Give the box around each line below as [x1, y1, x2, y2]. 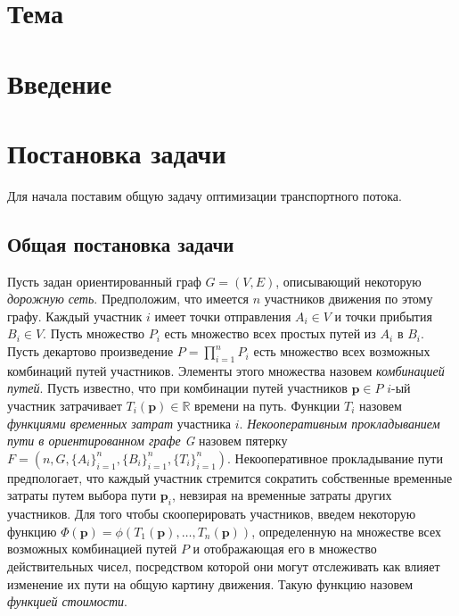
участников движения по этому [264, 289, 433, 308]
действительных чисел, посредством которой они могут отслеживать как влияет [7, 556, 440, 575]
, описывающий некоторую [275, 271, 422, 290]
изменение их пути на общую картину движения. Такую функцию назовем [7, 574, 414, 593]
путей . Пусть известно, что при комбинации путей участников [7, 379, 348, 397]
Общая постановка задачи [7, 229, 234, 257]
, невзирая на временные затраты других [171, 486, 392, 504]
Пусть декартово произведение [7, 342, 174, 361]
